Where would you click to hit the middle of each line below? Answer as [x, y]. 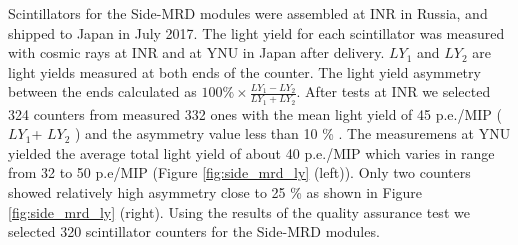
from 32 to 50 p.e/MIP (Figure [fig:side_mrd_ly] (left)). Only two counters [239, 172]
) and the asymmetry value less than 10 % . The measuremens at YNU [292, 133]
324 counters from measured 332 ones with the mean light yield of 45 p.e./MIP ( [255, 113]
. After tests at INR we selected [393, 91]
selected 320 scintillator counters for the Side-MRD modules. [194, 231]
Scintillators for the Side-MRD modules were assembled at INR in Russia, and [248, 13]
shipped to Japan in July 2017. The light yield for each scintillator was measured [256, 32]
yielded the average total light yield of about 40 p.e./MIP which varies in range [251, 152]
